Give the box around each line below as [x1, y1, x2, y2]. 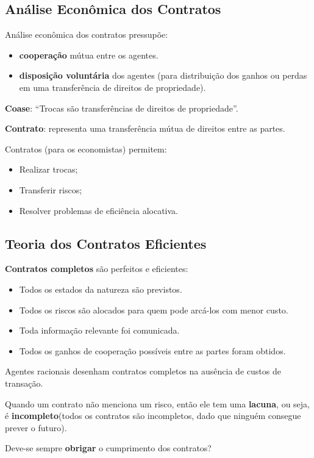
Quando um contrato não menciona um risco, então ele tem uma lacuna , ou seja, [5, 397, 310, 410]
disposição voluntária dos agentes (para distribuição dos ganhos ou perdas [19, 69, 307, 82]
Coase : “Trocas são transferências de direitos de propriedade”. [5, 101, 238, 114]
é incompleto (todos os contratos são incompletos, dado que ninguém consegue [5, 409, 301, 422]
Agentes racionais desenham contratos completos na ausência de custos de [5, 365, 281, 377]
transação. [5, 376, 43, 389]
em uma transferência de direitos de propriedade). [19, 81, 206, 93]
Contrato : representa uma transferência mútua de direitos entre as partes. [5, 122, 285, 135]
